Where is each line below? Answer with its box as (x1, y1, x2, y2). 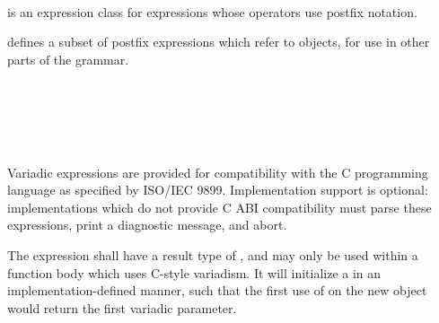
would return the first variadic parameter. (7, 298, 237, 317)
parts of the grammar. (7, 49, 129, 68)
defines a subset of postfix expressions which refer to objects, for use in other (7, 32, 430, 51)
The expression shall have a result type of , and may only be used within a (7, 246, 418, 265)
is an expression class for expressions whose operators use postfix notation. (7, 2, 417, 21)
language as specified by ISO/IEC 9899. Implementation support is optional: (7, 180, 428, 199)
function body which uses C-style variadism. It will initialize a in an (7, 263, 382, 282)
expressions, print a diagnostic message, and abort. (7, 215, 287, 234)
